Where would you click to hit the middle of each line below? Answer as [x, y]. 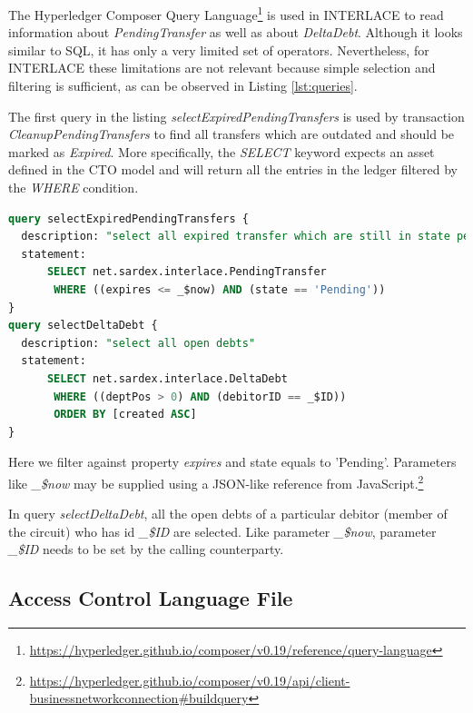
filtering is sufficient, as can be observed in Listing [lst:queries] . [183, 86]
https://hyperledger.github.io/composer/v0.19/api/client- [190, 680]
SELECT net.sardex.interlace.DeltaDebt [167, 378]
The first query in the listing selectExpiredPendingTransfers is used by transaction [236, 116]
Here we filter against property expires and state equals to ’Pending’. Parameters [232, 462]
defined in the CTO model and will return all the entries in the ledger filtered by [233, 169]
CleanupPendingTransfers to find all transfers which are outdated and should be [232, 134]
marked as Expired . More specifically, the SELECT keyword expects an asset [222, 151]
